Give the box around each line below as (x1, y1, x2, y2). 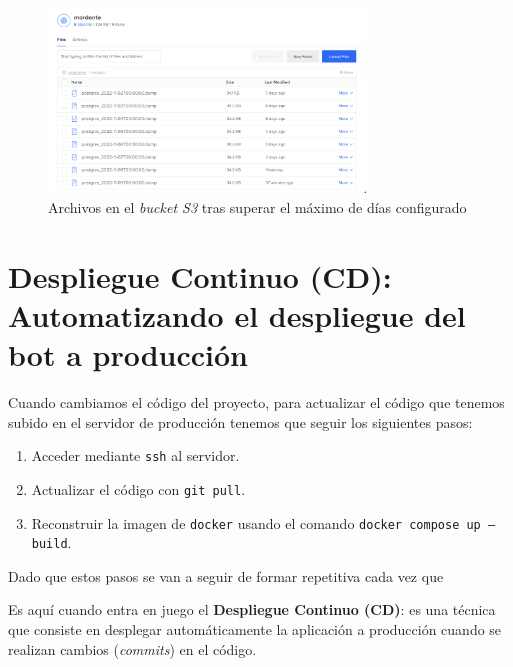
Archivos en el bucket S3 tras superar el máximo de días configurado (48, 196, 467, 217)
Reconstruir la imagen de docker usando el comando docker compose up (31, 512, 481, 533)
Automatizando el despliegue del (8, 294, 466, 335)
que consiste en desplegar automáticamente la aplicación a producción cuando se (8, 619, 502, 640)
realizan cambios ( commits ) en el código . (8, 638, 257, 659)
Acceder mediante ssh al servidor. (31, 445, 240, 466)
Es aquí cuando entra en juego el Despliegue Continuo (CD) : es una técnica (8, 599, 496, 620)
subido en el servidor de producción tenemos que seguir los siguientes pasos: (8, 411, 473, 432)
